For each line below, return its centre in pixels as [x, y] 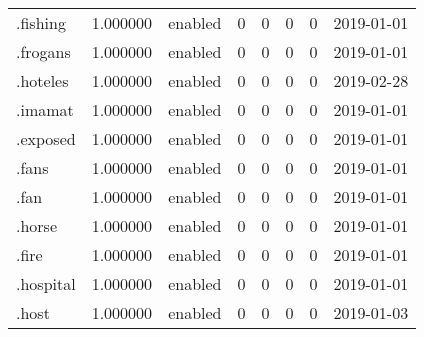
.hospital [46, 283]
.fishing [41, 22]
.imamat [45, 109]
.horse [37, 225]
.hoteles [42, 80]
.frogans [43, 51]
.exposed [46, 138]
